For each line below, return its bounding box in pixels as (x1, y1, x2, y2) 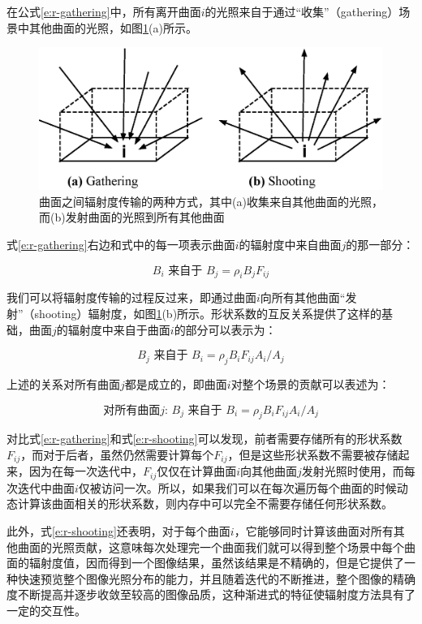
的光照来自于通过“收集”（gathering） (205, 3, 399, 19)
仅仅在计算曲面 (157, 463, 237, 480)
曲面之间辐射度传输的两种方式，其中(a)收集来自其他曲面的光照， (39, 192, 383, 209)
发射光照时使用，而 (301, 463, 404, 480)
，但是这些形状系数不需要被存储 (227, 445, 398, 463)
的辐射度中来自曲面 (239, 235, 342, 252)
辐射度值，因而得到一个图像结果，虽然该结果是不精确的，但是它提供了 (28, 554, 404, 571)
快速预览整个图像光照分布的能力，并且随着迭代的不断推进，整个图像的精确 (17, 570, 416, 587)
